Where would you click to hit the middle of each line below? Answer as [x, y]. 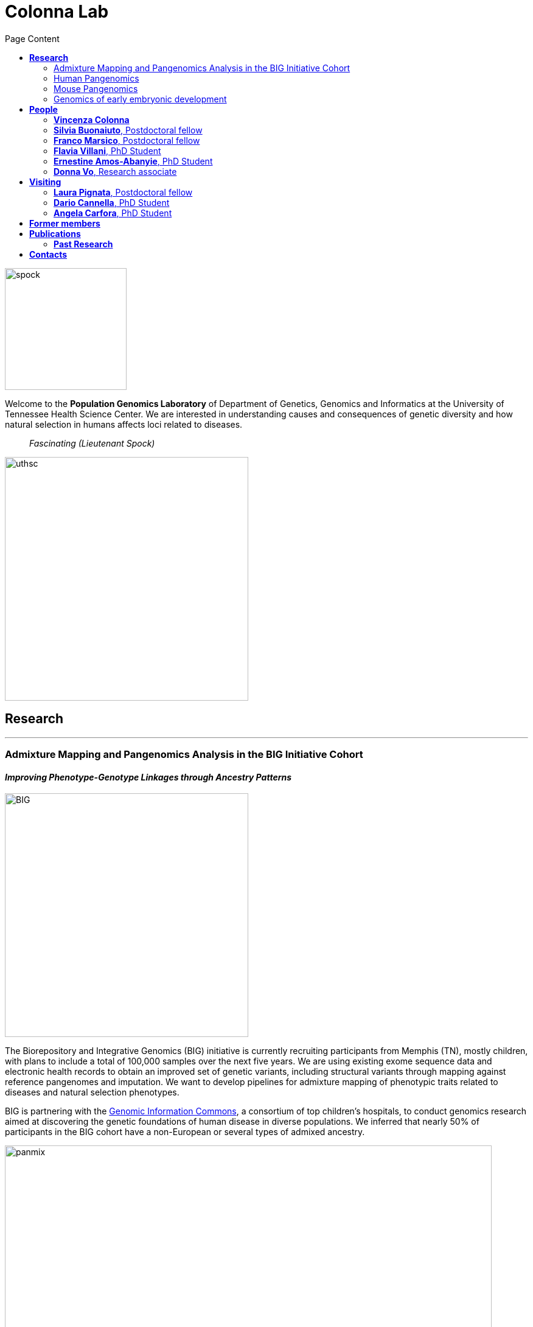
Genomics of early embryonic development [140, 99]
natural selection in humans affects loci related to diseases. [124, 424]
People [44, 109]
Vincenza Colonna [92, 119]
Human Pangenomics [96, 78]
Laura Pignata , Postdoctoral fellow [123, 192]
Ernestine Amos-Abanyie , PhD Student [133, 161]
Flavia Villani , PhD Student [107, 150]
